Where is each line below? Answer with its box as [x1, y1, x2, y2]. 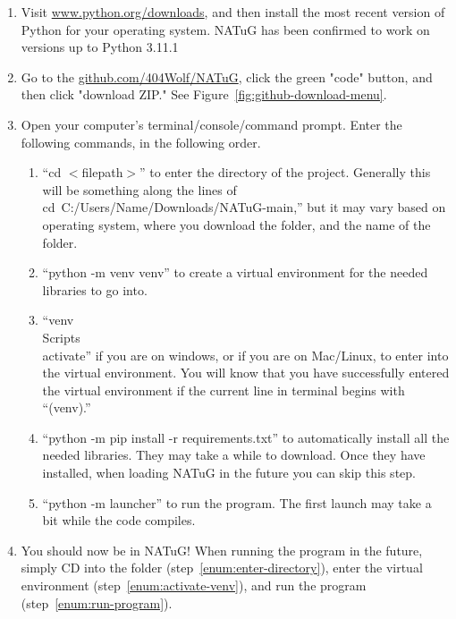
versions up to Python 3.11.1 [21, 38, 179, 56]
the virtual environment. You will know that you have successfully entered [42, 363, 450, 382]
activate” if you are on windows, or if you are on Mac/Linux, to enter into [42, 345, 449, 364]
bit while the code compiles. [42, 511, 196, 530]
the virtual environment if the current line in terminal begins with [42, 380, 405, 399]
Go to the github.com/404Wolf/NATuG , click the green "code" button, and [21, 67, 433, 86]
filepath [81, 163, 123, 182]
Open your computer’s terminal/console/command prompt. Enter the [21, 114, 402, 133]
